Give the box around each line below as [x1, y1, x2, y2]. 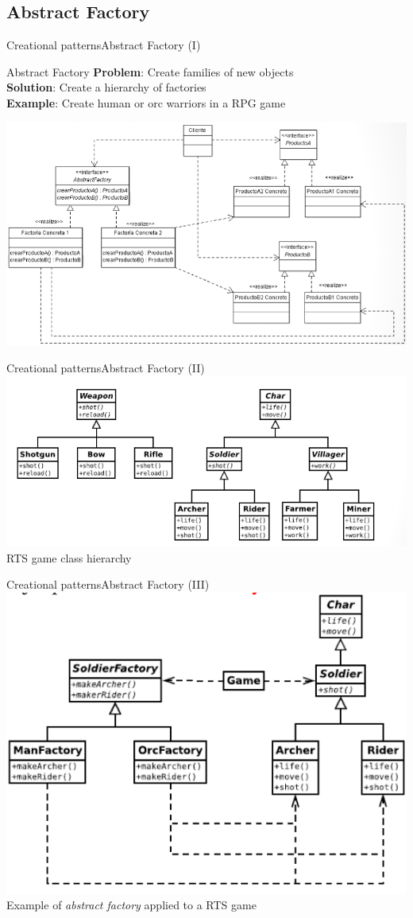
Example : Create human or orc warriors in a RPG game [6, 94, 286, 111]
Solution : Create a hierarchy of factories [6, 79, 206, 95]
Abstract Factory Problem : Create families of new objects [6, 63, 294, 80]
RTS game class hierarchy [6, 549, 132, 566]
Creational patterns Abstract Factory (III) [6, 576, 210, 593]
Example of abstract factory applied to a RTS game [6, 896, 257, 912]
